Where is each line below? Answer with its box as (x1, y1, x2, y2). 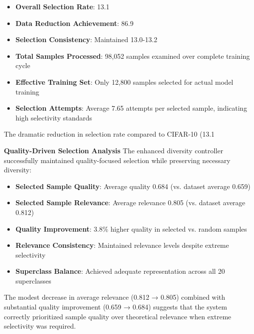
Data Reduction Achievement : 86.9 (15, 18, 134, 28)
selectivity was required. (4, 321, 76, 331)
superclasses (15, 275, 51, 286)
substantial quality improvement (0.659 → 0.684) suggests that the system (4, 302, 227, 312)
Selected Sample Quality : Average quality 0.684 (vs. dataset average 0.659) (15, 181, 251, 191)
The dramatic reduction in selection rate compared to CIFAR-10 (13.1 (4, 129, 215, 139)
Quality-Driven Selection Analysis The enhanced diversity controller (4, 145, 223, 155)
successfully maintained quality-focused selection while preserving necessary (4, 155, 231, 165)
